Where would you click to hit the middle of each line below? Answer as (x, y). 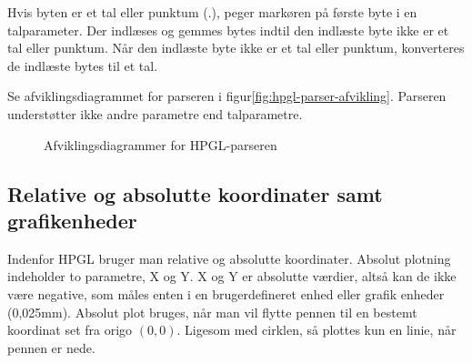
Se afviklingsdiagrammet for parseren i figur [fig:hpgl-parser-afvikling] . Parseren (227, 96)
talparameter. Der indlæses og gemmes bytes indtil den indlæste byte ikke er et (228, 30)
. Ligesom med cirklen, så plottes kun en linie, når (316, 330)
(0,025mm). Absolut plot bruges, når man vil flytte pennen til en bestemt (212, 312)
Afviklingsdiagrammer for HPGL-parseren (161, 144)
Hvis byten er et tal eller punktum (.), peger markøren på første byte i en (212, 12)
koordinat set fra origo (70, 330)
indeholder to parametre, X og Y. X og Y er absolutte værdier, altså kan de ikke (232, 276)
